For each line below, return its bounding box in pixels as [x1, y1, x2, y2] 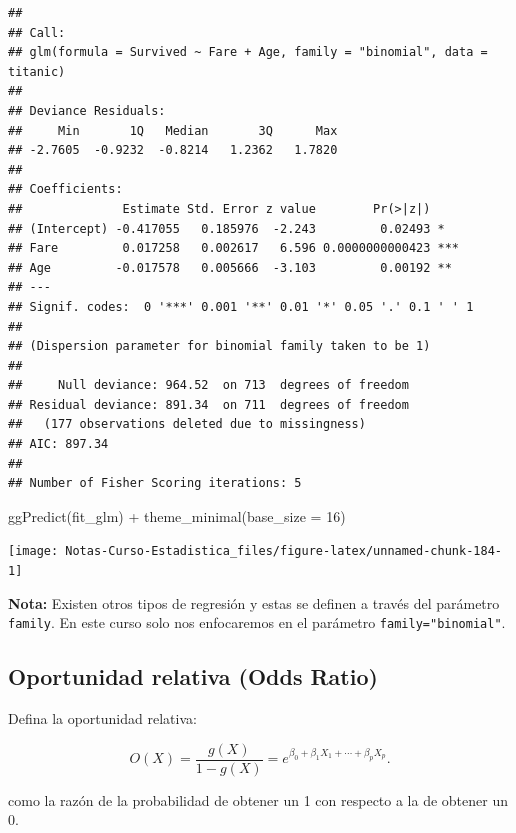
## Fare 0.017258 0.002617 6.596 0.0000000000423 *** [8, 241, 460, 256]
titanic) [8, 64, 66, 79]
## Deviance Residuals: [8, 103, 166, 118]
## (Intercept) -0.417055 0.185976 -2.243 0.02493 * [8, 221, 445, 236]
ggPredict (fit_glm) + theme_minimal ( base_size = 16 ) [8, 505, 346, 526]
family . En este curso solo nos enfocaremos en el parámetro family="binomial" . [8, 612, 506, 633]
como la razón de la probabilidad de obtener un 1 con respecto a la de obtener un [8, 789, 508, 810]
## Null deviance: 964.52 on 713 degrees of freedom [8, 378, 409, 393]
